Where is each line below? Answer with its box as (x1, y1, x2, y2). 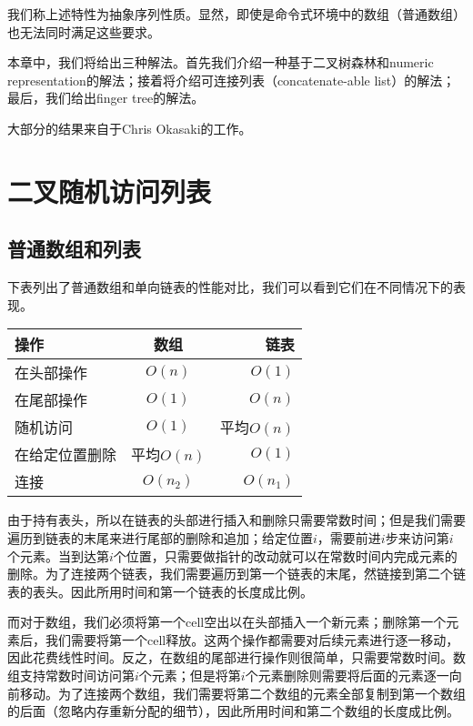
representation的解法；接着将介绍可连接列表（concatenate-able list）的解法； (7, 70, 456, 89)
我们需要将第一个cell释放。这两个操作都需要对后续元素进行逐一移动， (45, 630, 459, 649)
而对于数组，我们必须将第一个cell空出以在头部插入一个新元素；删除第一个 (7, 612, 447, 631)
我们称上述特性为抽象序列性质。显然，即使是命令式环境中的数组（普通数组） (7, 5, 466, 23)
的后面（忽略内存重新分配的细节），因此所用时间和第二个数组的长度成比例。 (7, 701, 459, 721)
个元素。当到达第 (7, 546, 109, 565)
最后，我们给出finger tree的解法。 (7, 88, 205, 107)
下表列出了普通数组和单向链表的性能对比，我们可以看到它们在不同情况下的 (7, 277, 453, 297)
